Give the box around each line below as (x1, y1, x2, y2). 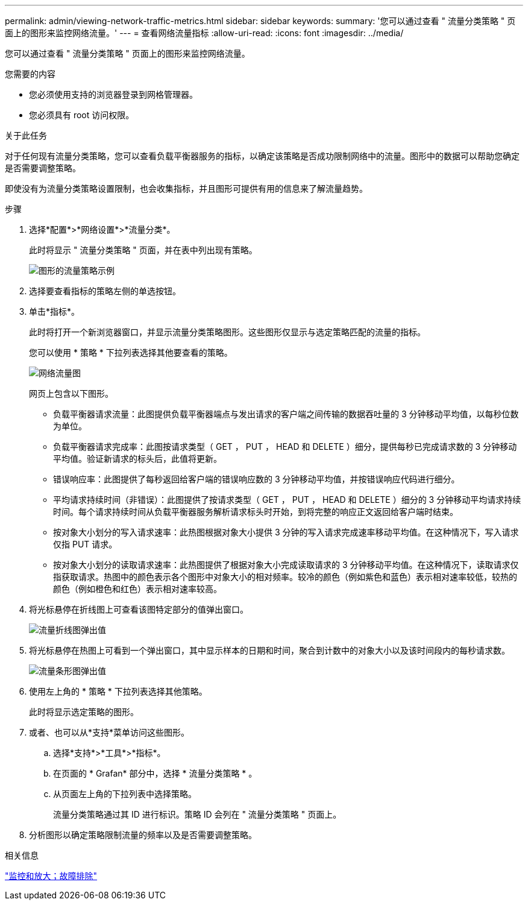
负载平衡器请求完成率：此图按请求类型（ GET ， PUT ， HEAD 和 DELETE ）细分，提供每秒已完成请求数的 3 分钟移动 (53, 441, 517, 452)
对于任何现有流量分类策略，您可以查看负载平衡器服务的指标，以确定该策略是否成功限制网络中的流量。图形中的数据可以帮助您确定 (5, 151, 520, 161)
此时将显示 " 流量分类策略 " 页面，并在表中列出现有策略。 (29, 245, 257, 255)
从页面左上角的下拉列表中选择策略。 (53, 789, 196, 799)
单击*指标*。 (29, 306, 80, 317)
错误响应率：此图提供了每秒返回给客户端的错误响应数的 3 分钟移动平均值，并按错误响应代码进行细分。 (53, 474, 460, 484)
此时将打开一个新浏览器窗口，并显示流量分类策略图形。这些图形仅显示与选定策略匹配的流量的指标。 (29, 327, 426, 337)
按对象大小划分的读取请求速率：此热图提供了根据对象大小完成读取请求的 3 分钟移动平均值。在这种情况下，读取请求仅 (53, 560, 519, 570)
